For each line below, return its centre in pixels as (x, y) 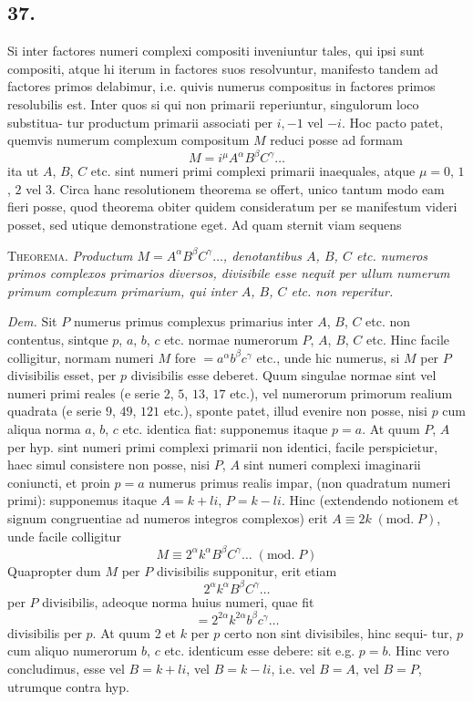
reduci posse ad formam (336, 140)
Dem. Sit (32, 321)
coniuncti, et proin (59, 482)
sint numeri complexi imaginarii (332, 465)
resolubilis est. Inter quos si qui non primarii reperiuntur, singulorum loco (213, 103)
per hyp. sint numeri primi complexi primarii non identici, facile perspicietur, (223, 446)
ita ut (23, 171)
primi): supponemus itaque (82, 500)
